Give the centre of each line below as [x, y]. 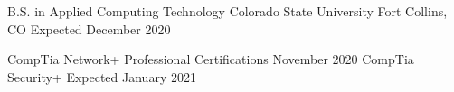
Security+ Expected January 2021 [102, 76]
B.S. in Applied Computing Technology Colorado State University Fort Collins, [227, 11]
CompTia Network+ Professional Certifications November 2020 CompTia [211, 59]
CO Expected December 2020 [89, 28]
